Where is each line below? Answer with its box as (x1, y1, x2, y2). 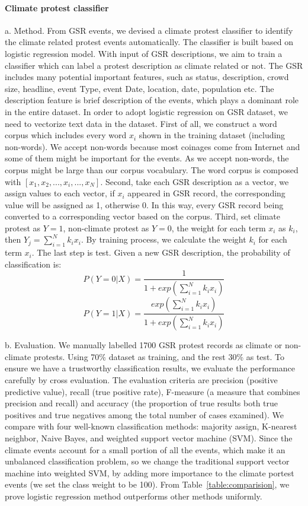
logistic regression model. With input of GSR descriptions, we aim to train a (5, 47, 283, 59)
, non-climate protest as (63, 221, 149, 234)
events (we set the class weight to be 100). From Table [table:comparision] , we (5, 478, 290, 491)
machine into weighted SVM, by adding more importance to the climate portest (5, 466, 294, 479)
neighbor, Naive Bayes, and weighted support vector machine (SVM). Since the (5, 432, 293, 444)
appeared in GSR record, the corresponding (127, 187, 285, 199)
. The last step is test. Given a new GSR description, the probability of (31, 246, 290, 259)
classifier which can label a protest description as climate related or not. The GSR (5, 59, 303, 71)
